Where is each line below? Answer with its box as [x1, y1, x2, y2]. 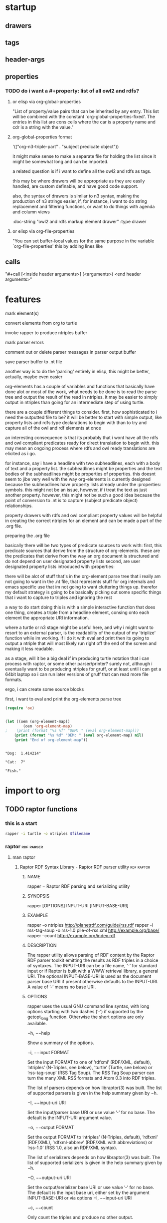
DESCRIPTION [27, 942, 57, 948]
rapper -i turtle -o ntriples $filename [5, 831, 91, 836]
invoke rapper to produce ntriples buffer [5, 329, 88, 336]
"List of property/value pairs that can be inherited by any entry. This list [12, 108, 159, 114]
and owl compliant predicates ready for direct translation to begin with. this [5, 440, 160, 446]
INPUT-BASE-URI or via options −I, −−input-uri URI [27, 1195, 132, 1201]
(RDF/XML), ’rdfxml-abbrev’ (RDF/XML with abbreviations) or [27, 1139, 153, 1145]
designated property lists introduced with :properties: [5, 564, 115, 570]
